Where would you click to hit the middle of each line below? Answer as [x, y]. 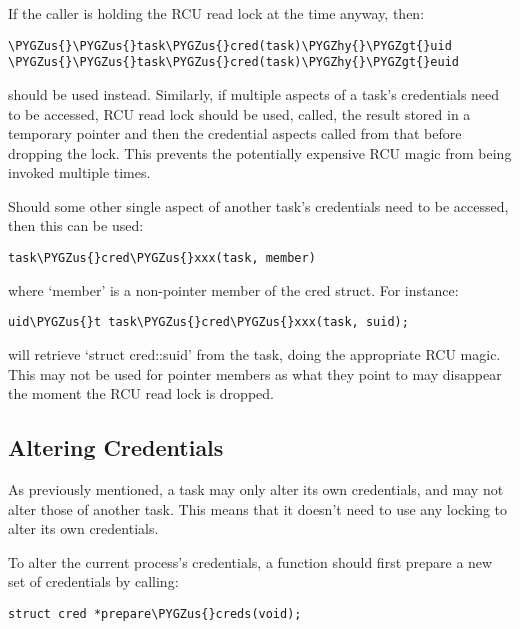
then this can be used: [76, 225]
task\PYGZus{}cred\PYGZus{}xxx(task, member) [162, 258]
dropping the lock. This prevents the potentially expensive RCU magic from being [260, 152]
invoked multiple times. [79, 172]
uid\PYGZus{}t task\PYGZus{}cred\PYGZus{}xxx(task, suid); [208, 322]
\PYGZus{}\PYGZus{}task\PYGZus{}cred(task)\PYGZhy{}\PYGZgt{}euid [234, 62]
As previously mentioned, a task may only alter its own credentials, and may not [256, 488]
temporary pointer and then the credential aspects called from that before [235, 133]
